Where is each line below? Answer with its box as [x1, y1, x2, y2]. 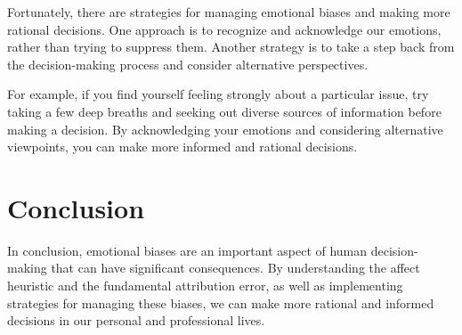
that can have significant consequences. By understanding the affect [51, 258, 420, 277]
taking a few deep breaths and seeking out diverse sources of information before [7, 102, 442, 120]
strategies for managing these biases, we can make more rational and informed [7, 293, 434, 312]
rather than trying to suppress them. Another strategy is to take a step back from [7, 37, 455, 56]
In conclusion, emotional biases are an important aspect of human [7, 241, 368, 259]
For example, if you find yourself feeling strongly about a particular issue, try [7, 85, 429, 103]
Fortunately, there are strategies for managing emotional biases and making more [7, 3, 450, 20]
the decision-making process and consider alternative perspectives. [7, 54, 369, 73]
